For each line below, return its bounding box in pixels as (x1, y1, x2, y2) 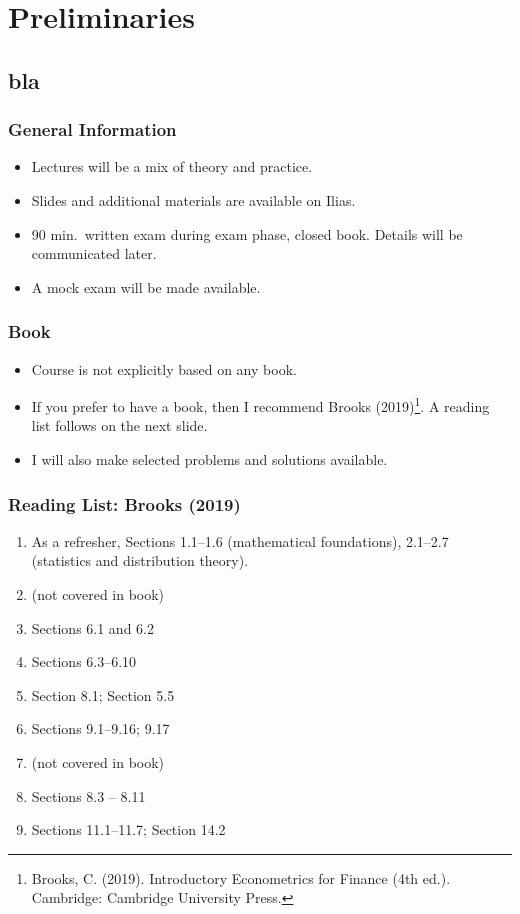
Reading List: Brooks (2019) (8, 491, 241, 516)
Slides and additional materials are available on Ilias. (31, 189, 356, 210)
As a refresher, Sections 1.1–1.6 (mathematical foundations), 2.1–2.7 (31, 530, 449, 551)
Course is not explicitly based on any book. (31, 358, 297, 379)
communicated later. (31, 243, 157, 264)
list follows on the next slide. (31, 415, 208, 436)
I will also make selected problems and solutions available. (31, 449, 388, 469)
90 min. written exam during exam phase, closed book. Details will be (31, 223, 463, 244)
